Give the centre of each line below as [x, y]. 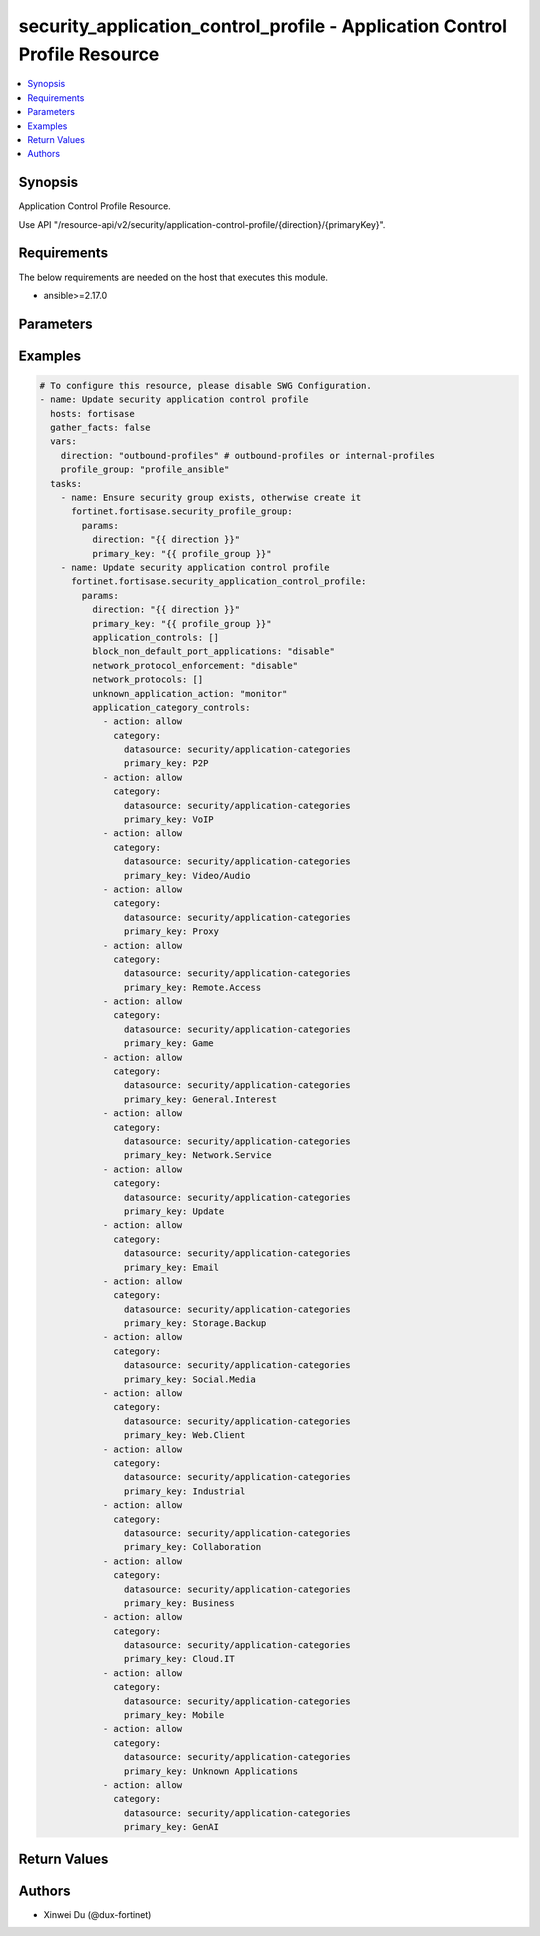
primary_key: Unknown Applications [211, 1771]
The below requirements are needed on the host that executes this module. [173, 277]
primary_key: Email [171, 1267]
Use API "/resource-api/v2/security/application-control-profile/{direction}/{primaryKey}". [202, 224]
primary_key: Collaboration [192, 1547]
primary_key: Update [174, 1211]
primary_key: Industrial [184, 1491]
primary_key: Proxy [171, 931]
